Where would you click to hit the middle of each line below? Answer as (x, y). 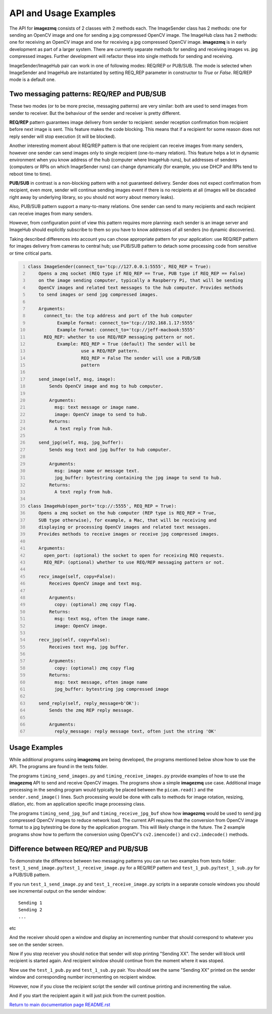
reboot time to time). (30, 174)
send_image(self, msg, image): (77, 379)
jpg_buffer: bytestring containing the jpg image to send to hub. (138, 478)
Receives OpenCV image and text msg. (96, 584)
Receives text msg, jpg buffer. (89, 647)
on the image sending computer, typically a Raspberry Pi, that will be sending (141, 280)
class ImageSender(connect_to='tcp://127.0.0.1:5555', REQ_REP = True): (120, 266)
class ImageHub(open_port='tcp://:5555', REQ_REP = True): (102, 506)
